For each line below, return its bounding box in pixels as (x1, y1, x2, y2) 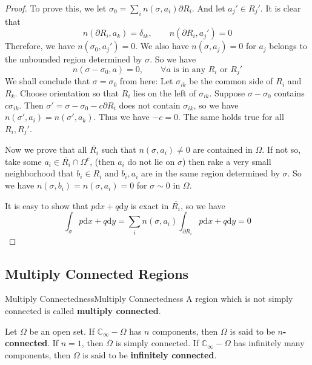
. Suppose (209, 87, 245, 99)
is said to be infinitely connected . (82, 348, 217, 361)
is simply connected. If (115, 337, 199, 349)
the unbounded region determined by (5, 53, 142, 65)
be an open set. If (29, 324, 95, 337)
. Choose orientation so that (15, 87, 119, 99)
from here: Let (119, 75, 173, 87)
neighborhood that (5, 167, 74, 179)
